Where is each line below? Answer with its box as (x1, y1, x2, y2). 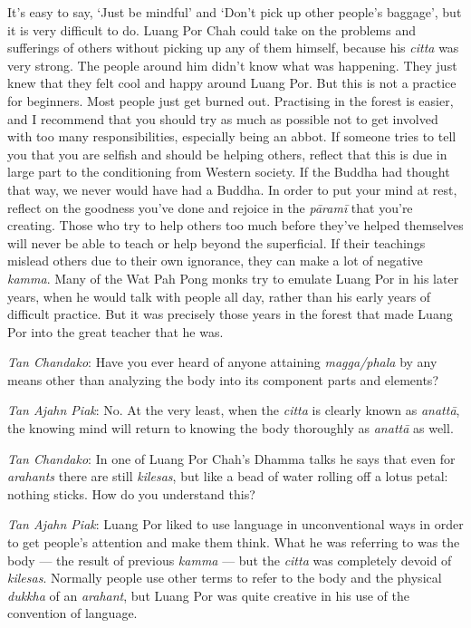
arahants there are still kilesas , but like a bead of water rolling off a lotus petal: (7, 467, 448, 486)
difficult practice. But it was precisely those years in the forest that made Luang (7, 304, 453, 324)
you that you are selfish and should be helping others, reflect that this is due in (7, 144, 447, 163)
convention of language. (7, 604, 138, 623)
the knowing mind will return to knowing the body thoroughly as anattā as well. (7, 419, 454, 438)
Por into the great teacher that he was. (7, 322, 224, 341)
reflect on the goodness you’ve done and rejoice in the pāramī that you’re (7, 198, 413, 217)
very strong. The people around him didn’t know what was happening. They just (7, 55, 457, 74)
